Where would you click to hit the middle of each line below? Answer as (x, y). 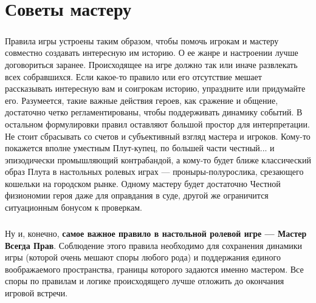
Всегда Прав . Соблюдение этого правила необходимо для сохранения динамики (154, 245)
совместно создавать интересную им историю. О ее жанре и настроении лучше (152, 53)
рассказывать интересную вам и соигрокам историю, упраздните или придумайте (155, 88)
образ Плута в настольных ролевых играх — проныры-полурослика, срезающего (154, 172)
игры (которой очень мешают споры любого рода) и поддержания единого (143, 257)
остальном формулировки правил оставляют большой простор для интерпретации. (157, 124)
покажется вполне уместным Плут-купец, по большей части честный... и (140, 148)
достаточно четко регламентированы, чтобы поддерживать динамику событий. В (154, 112)
